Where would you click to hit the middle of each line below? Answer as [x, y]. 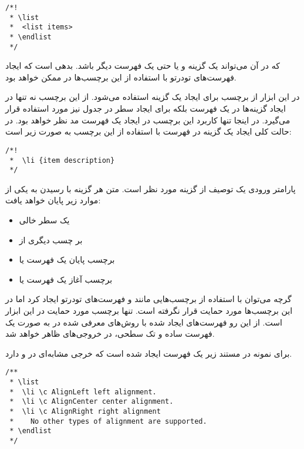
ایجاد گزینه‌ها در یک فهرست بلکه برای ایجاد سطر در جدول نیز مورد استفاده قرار [146, 108]
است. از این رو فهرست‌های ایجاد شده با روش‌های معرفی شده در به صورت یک [144, 322]
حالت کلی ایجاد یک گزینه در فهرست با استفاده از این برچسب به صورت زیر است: [148, 131]
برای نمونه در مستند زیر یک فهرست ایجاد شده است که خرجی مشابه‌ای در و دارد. [149, 353]
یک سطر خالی [44, 220]
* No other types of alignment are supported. [108, 421]
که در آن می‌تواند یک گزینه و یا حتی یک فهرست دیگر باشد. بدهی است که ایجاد [143, 66]
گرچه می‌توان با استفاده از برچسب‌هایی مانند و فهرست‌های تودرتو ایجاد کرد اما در [148, 299]
